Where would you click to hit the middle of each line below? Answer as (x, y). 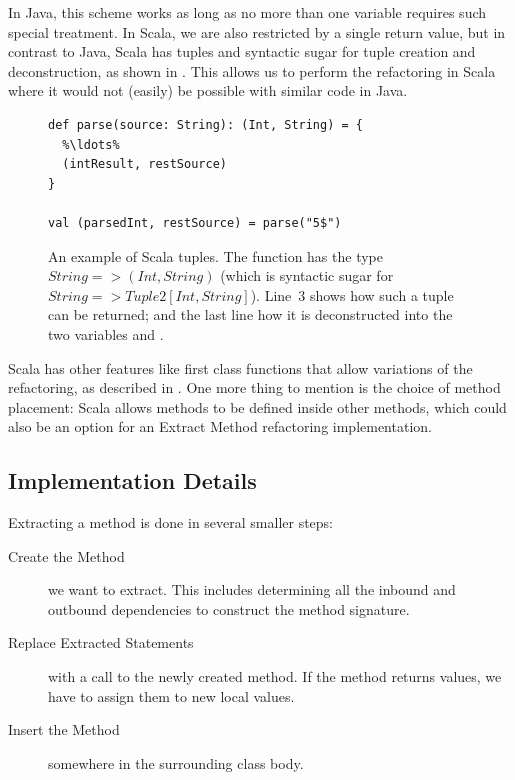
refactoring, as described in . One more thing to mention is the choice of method (254, 387)
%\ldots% (91, 144)
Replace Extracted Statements (101, 642)
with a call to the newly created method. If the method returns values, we (275, 676)
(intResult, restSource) (144, 164)
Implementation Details (132, 480)
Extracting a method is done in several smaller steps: (171, 522)
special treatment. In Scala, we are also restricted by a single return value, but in (257, 31)
